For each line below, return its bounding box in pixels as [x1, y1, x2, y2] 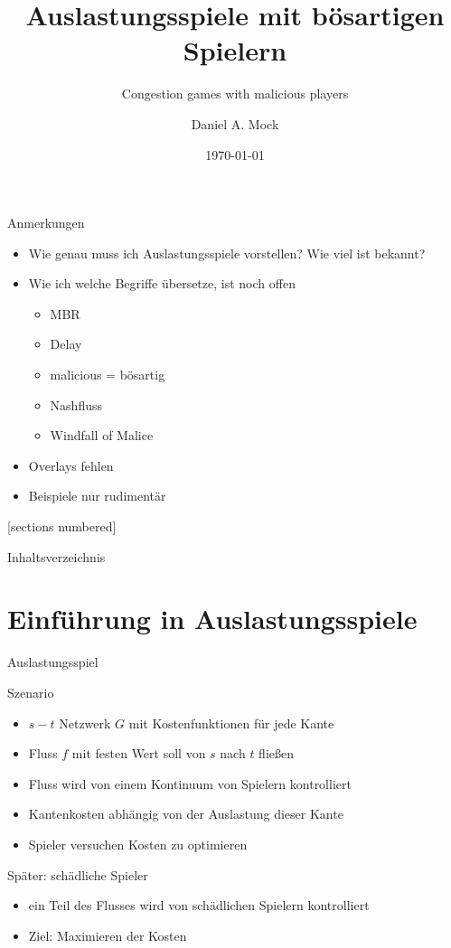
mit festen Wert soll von [71, 744, 206, 763]
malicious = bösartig [50, 365, 165, 384]
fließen [258, 744, 295, 763]
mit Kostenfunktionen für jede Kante [128, 713, 334, 732]
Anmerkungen [7, 213, 85, 232]
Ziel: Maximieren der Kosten [28, 925, 187, 944]
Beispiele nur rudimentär [28, 486, 166, 505]
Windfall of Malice [50, 426, 154, 445]
